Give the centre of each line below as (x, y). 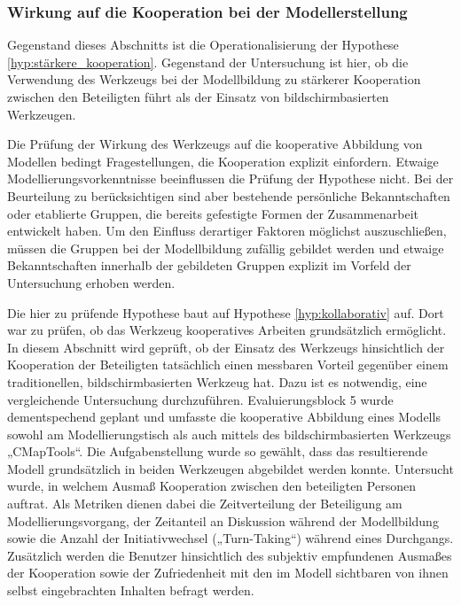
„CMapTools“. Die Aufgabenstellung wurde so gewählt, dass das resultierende (218, 451)
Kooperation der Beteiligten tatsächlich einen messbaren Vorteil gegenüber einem (228, 365)
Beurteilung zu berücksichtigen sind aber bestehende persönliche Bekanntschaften (229, 195)
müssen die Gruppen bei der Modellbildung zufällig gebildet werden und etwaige (226, 248)
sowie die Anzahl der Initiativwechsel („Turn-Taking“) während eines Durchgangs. (230, 538)
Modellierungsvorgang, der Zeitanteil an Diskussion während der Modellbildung (223, 520)
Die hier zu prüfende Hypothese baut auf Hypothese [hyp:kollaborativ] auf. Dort (226, 312)
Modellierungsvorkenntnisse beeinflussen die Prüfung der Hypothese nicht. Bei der (230, 178)
